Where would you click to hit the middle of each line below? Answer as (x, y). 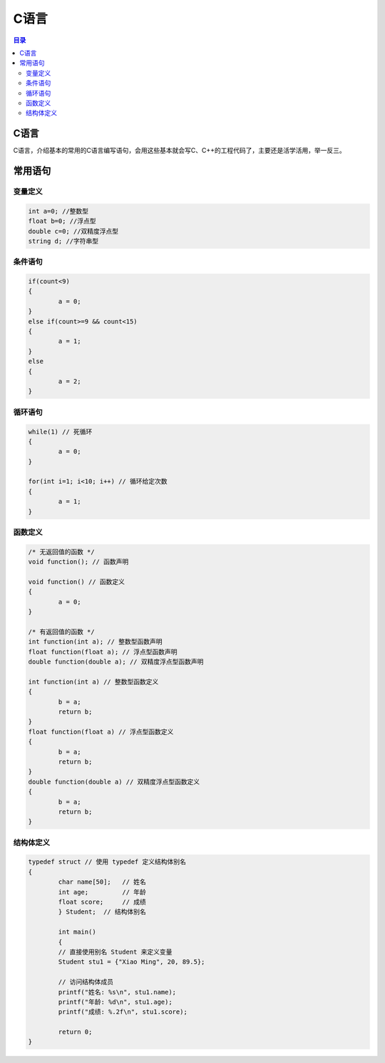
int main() (77, 932)
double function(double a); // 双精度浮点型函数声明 (116, 662)
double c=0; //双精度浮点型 (73, 231)
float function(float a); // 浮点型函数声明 (103, 652)
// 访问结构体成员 (86, 982)
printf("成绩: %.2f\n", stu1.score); (123, 1012)
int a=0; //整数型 (58, 211)
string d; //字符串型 (63, 241)
